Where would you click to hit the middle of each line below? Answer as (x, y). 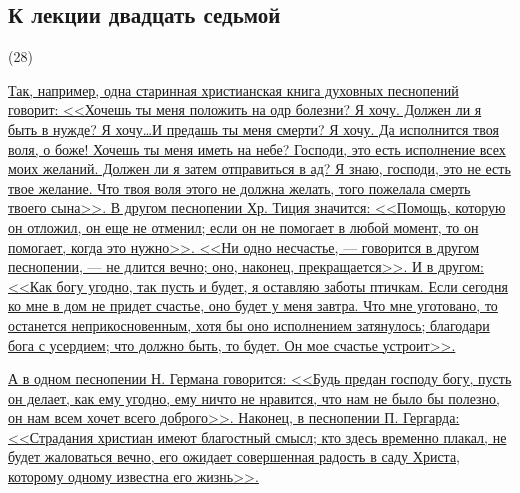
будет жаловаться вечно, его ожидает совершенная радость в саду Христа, (234, 456)
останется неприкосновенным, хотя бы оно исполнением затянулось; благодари (249, 324)
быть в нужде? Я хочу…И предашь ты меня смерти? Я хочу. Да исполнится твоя (253, 128)
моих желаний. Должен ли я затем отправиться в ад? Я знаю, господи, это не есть (259, 168)
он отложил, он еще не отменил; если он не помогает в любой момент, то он (243, 226)
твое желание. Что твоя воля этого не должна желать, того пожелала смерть (239, 187)
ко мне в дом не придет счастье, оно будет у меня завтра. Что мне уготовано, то (253, 305)
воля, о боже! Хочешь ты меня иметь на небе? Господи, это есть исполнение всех (257, 148)
